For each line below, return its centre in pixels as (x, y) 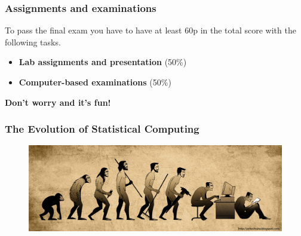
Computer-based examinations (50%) (95, 82)
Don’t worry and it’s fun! (58, 102)
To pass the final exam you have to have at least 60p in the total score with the (150, 30)
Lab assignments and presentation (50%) (103, 62)
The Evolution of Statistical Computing (102, 129)
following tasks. (33, 42)
